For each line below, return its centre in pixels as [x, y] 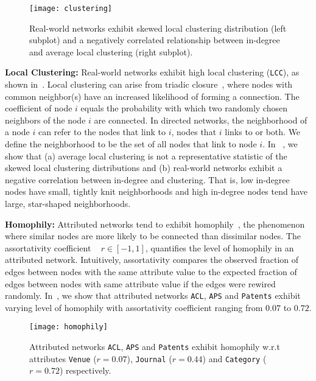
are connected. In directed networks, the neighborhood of [201, 120]
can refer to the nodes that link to [102, 132]
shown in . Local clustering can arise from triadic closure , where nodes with [149, 84]
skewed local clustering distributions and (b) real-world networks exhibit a [144, 168]
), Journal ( [149, 358]
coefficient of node [39, 108]
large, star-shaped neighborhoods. [68, 204]
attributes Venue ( [63, 358]
